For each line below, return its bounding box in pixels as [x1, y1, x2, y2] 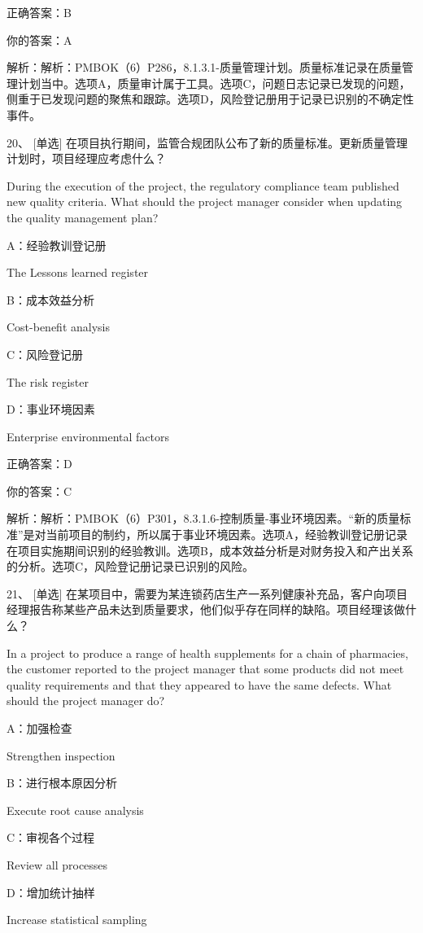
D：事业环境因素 [7, 401, 95, 418]
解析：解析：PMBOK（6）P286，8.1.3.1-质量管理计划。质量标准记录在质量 [7, 59, 402, 76]
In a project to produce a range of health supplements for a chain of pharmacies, [7, 644, 408, 661]
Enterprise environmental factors [7, 427, 170, 445]
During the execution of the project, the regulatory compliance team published [7, 177, 399, 194]
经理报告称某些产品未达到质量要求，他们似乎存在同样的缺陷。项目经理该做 [7, 601, 405, 618]
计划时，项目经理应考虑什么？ [7, 150, 166, 167]
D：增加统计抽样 [7, 883, 95, 900]
